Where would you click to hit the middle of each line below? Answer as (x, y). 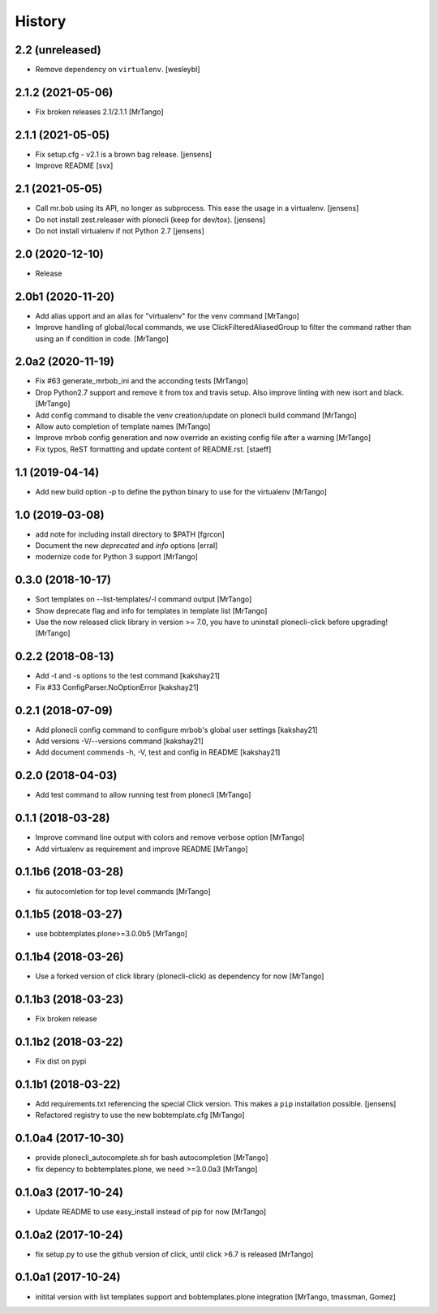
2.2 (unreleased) (58, 50)
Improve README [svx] (74, 165)
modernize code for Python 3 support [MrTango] (117, 557)
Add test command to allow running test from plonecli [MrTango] (143, 795)
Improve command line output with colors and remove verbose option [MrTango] (170, 837)
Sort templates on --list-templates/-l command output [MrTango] (144, 599)
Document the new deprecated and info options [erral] (127, 546)
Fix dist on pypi (61, 1061)
